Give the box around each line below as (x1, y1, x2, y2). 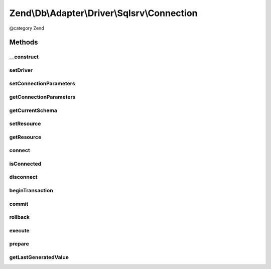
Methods (9, 38, 38, 47)
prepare (9, 240, 30, 247)
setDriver (9, 67, 33, 74)
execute (9, 227, 30, 234)
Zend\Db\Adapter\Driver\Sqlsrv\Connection (9, 8, 198, 19)
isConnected (9, 160, 42, 167)
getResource (9, 133, 42, 141)
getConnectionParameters (9, 93, 76, 100)
